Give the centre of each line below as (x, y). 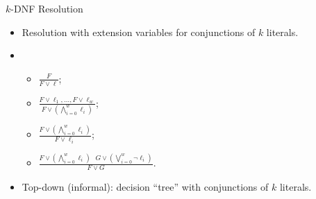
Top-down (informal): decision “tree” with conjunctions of (145, 186)
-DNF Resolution (47, 8)
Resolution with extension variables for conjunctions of (139, 32)
